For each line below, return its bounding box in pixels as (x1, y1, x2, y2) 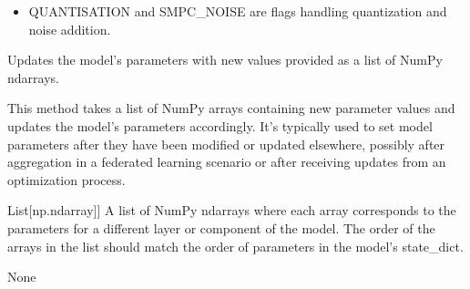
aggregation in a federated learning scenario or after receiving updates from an (7, 152, 446, 171)
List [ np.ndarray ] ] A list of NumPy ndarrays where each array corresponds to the (7, 201, 456, 220)
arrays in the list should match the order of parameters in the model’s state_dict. (7, 236, 464, 255)
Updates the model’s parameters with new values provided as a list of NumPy (7, 50, 443, 69)
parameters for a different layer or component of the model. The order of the (7, 218, 435, 237)
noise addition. (28, 19, 111, 38)
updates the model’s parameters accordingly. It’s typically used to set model (7, 116, 433, 135)
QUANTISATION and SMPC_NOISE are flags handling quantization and (28, 2, 447, 20)
